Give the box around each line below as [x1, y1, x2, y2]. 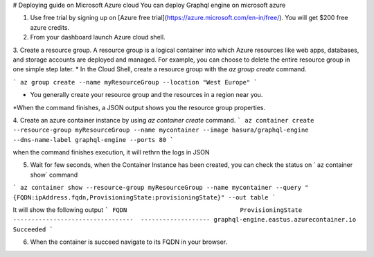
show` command [30, 170, 78, 179]
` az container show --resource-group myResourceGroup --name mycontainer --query [12, 184, 301, 192]
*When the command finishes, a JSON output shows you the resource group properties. [12, 103, 266, 112]
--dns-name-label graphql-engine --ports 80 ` [12, 136, 174, 143]
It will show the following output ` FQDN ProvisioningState [12, 206, 303, 214]
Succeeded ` [12, 225, 53, 233]
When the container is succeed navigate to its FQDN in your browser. [30, 238, 228, 246]
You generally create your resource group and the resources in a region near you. [30, 91, 263, 99]
